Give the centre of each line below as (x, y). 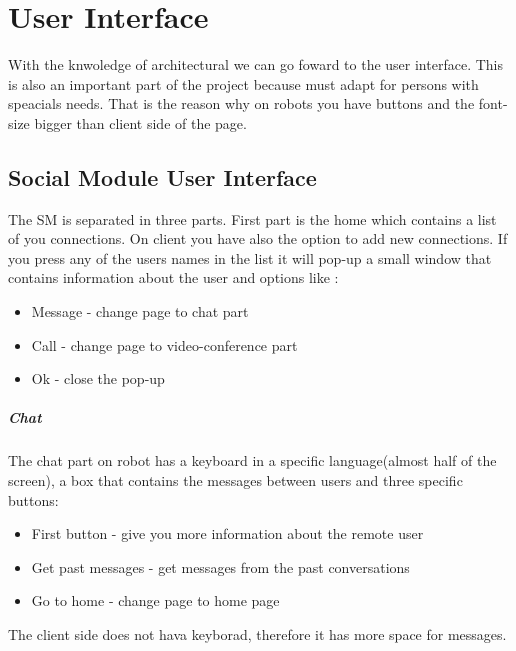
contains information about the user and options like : (173, 277)
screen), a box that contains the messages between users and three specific (235, 480)
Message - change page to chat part (140, 311)
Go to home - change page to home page (155, 600)
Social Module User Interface (162, 176)
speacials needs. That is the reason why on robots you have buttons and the (241, 103)
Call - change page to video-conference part (164, 344)
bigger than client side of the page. (140, 122)
